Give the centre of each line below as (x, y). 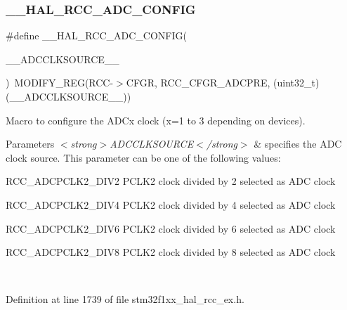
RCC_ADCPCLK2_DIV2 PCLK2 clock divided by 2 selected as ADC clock (171, 181)
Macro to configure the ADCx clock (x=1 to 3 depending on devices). (156, 120)
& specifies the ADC (298, 144)
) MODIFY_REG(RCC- (60, 83)
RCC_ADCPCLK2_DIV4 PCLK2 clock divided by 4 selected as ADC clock (171, 204)
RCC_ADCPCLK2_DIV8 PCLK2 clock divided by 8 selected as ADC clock (171, 252)
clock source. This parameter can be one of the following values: (143, 157)
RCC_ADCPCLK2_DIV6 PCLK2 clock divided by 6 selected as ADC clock (171, 228)
